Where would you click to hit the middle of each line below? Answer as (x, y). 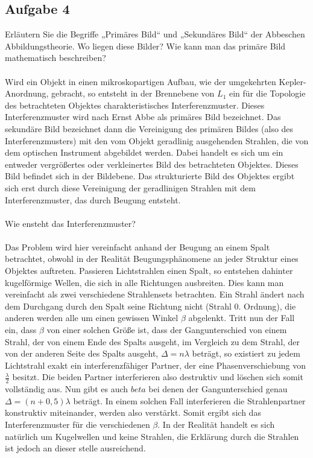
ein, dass (21, 330)
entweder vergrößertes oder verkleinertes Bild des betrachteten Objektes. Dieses (152, 164)
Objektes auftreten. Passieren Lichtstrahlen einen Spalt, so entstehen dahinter (149, 271)
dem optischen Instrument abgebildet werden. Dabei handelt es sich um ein (144, 152)
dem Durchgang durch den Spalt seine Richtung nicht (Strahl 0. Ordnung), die (150, 306)
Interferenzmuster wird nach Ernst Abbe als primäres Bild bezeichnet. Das (143, 117)
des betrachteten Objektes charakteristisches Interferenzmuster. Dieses (135, 105)
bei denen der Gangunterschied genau (218, 389)
